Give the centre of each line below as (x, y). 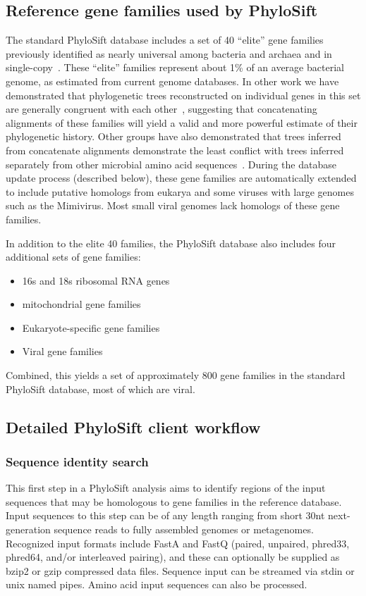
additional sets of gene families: (73, 257)
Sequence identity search (77, 461)
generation (28, 529)
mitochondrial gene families (81, 304)
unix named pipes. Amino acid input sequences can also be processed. (157, 584)
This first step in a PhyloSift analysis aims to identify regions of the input (166, 488)
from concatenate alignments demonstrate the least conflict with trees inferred (175, 150)
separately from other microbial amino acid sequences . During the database (171, 164)
